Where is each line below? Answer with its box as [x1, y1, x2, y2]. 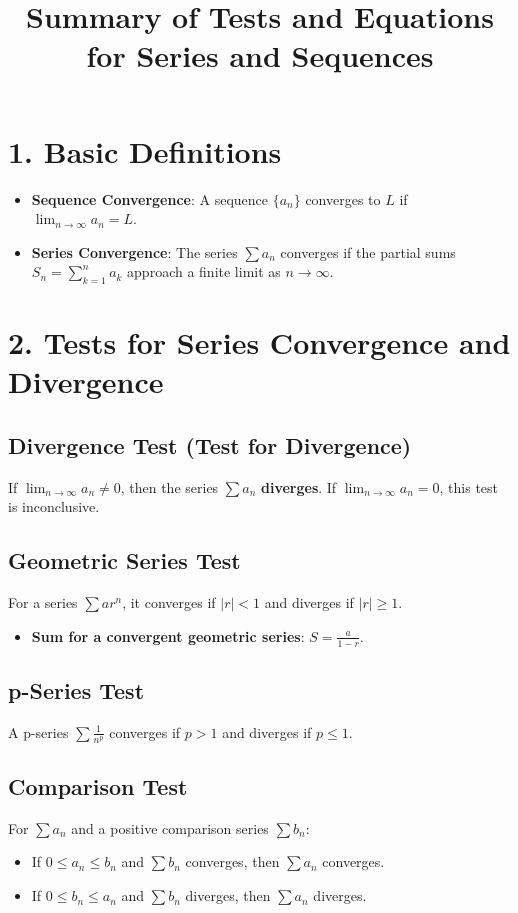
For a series [8, 592, 78, 613]
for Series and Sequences [86, 35, 434, 76]
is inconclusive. [8, 496, 100, 517]
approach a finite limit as [127, 261, 281, 282]
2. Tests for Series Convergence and [8, 322, 511, 363]
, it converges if [122, 592, 216, 613]
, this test [439, 476, 499, 497]
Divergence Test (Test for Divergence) [8, 430, 412, 461]
